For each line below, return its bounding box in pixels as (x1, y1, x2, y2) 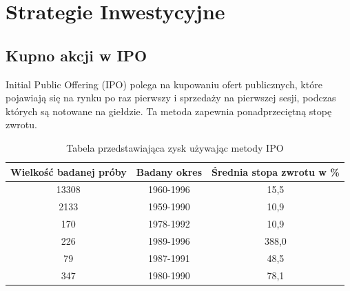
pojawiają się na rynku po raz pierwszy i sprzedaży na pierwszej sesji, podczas (6, 90, 336, 105)
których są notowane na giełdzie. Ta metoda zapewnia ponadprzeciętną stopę (6, 103, 332, 118)
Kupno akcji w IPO (6, 44, 147, 66)
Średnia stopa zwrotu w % (212, 164, 340, 179)
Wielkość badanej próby (10, 164, 127, 179)
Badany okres (136, 164, 203, 179)
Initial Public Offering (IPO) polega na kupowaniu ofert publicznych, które (6, 77, 322, 91)
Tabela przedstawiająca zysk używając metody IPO (66, 140, 284, 154)
